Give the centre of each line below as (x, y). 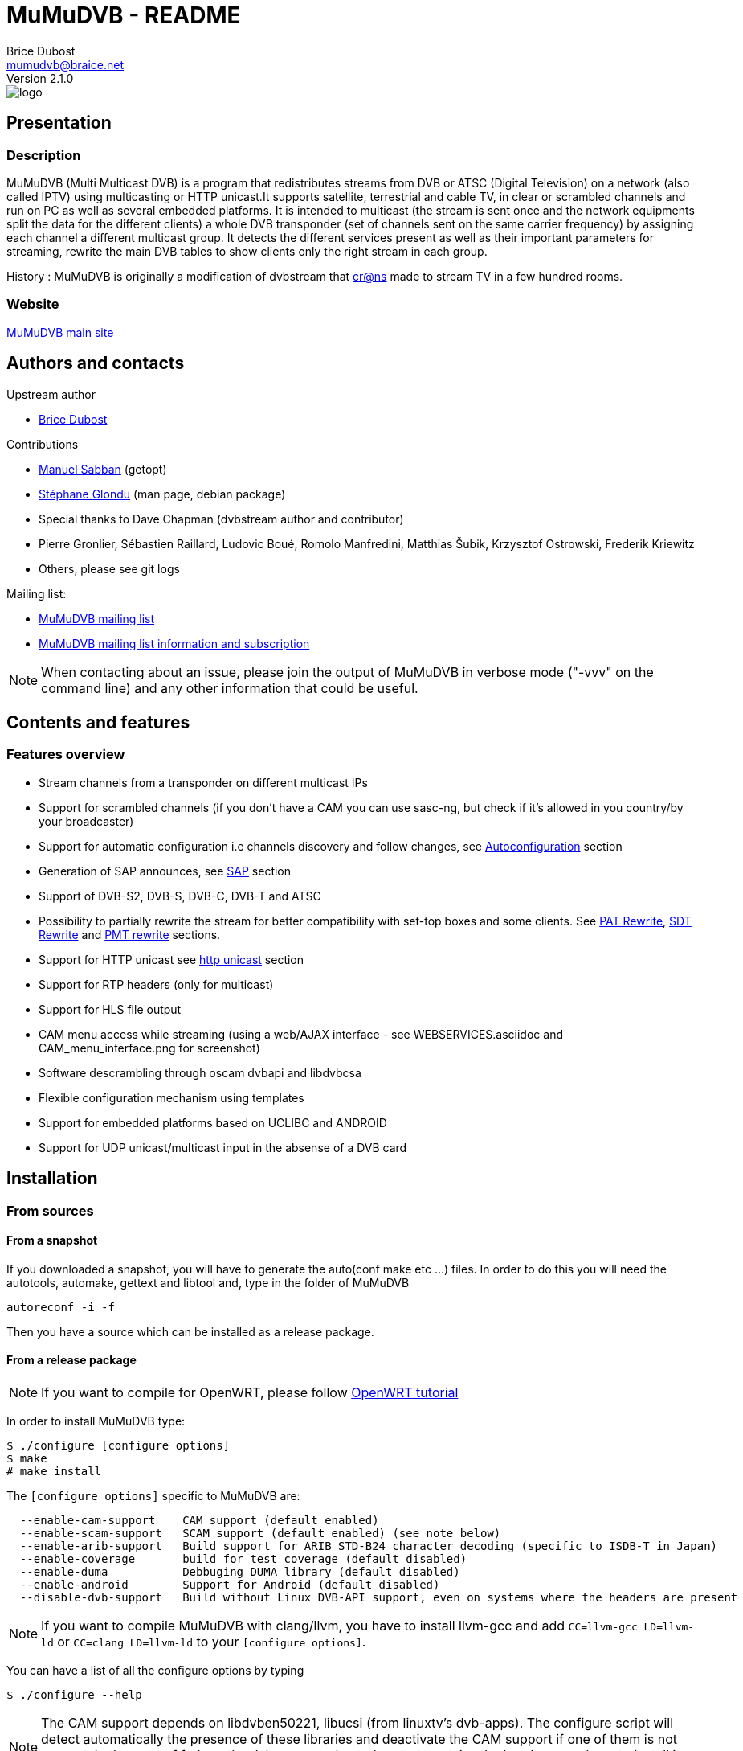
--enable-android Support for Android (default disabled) (230, 1585)
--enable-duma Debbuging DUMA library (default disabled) (240, 1572)
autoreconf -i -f (61, 1307)
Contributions (43, 444)
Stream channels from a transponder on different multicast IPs (203, 782)
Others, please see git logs (109, 568)
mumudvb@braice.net (65, 64)
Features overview (66, 755)
